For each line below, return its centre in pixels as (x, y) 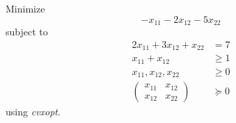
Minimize (25, 8)
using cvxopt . (33, 112)
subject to (27, 32)
